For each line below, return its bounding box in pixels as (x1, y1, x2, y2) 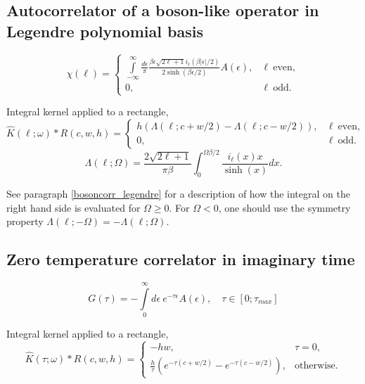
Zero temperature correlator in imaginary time (6, 248, 355, 270)
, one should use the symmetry (218, 200, 351, 215)
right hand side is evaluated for (6, 200, 141, 215)
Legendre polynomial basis (6, 20, 203, 41)
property (6, 214, 44, 229)
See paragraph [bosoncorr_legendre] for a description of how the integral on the (6, 186, 350, 201)
